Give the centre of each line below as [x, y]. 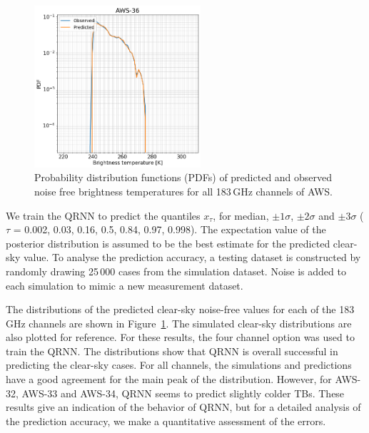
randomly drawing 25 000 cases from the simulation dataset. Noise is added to [176, 271]
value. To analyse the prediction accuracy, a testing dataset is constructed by [192, 257]
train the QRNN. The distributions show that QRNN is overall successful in [172, 351]
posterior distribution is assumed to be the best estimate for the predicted [168, 243]
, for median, [241, 215]
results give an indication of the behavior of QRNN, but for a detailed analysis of [183, 407]
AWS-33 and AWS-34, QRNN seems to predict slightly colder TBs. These [183, 393]
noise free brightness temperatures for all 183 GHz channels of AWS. [183, 191]
